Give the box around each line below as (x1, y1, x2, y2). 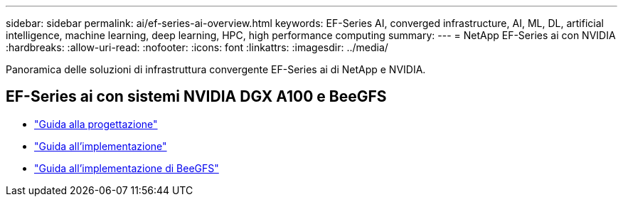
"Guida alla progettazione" (34, 117, 158, 130)
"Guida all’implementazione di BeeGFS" (34, 161, 219, 174)
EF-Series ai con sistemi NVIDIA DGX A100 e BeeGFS (6, 87, 387, 106)
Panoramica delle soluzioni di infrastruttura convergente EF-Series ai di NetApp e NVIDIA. (6, 63, 426, 75)
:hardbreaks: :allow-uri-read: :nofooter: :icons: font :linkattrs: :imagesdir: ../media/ (6, 41, 388, 53)
